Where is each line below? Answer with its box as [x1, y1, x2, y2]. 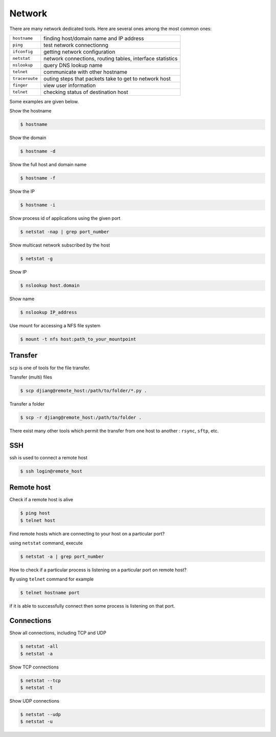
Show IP [9, 269, 27, 275]
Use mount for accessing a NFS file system [9, 323, 101, 329]
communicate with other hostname [43, 68, 128, 75]
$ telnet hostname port [20, 590, 80, 596]
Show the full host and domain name [9, 162, 87, 168]
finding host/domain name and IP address [43, 35, 144, 42]
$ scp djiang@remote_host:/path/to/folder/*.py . [20, 388, 147, 393]
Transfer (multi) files [9, 374, 52, 380]
